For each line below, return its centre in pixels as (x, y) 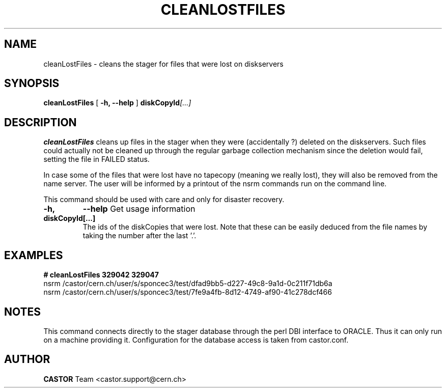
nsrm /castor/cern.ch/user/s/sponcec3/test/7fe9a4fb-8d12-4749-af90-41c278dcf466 (188, 292)
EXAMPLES (34, 255)
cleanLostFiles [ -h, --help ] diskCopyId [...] (117, 103)
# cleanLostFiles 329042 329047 (101, 275)
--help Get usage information (139, 209)
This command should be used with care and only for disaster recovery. (164, 200)
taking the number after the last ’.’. (140, 236)
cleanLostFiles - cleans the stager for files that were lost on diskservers (163, 64)
